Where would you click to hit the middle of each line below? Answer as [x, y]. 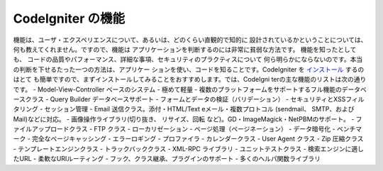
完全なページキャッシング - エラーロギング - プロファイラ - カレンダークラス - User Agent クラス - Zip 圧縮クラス [198, 139]
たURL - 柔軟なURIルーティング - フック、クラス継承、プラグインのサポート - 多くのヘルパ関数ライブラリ [167, 159]
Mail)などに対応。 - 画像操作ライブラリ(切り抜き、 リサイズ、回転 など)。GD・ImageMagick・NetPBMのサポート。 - [184, 119]
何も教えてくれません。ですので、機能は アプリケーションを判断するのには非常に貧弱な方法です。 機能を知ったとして [185, 49]
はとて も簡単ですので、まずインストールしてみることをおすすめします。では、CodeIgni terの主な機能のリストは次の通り [190, 79]
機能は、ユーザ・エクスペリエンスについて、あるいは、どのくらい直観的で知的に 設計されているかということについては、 [190, 40]
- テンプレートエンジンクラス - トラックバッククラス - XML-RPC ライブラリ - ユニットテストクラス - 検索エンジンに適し [189, 148]
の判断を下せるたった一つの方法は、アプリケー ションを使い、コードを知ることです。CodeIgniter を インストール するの [189, 69]
